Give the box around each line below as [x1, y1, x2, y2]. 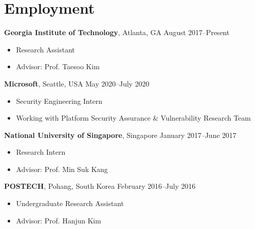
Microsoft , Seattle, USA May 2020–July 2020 [4, 78, 150, 89]
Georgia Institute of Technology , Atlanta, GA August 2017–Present [4, 27, 230, 38]
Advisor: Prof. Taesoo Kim [16, 61, 100, 72]
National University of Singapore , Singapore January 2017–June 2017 [4, 129, 237, 140]
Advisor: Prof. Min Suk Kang [16, 163, 108, 174]
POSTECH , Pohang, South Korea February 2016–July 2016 [4, 181, 195, 191]
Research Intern [16, 147, 66, 157]
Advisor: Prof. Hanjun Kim [16, 215, 101, 225]
